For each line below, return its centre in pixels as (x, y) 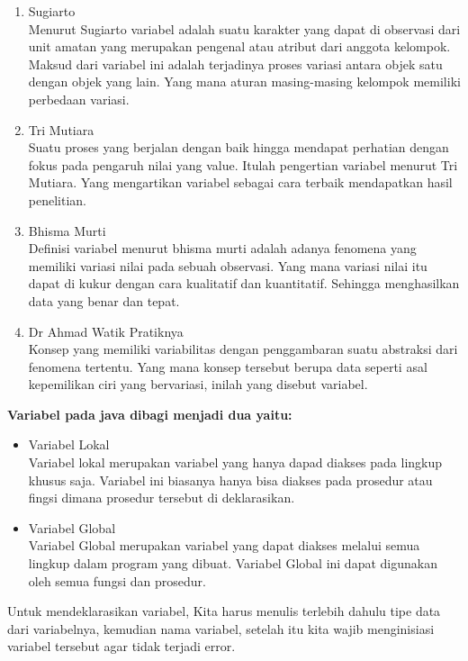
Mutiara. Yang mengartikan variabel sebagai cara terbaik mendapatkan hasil (240, 182)
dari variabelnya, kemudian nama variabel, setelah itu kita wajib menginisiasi (221, 628)
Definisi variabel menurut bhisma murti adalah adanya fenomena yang (222, 248)
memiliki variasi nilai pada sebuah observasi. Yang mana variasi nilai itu (228, 265)
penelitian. (57, 199)
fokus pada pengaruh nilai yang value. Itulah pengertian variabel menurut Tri (243, 164)
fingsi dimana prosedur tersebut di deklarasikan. (162, 498)
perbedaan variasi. (79, 99)
